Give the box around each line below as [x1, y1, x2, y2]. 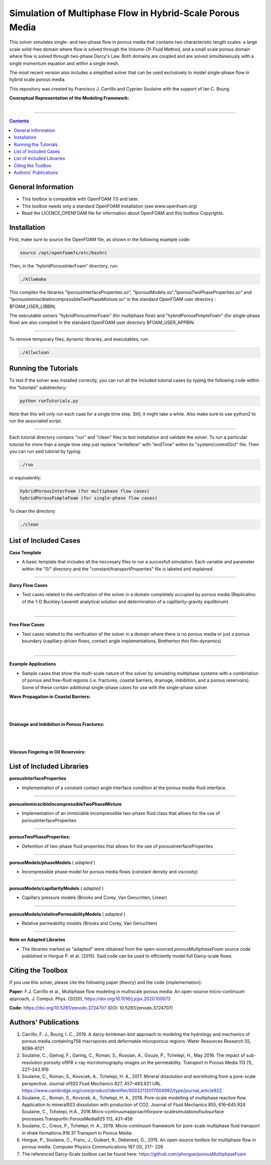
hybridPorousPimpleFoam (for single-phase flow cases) [20, 495, 158, 501]
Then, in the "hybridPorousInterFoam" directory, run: [9, 263, 118, 269]
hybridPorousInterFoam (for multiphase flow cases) [20, 488, 150, 494]
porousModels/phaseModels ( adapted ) [9, 859, 95, 865]
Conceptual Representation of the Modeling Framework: [9, 95, 129, 101]
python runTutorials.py [20, 398, 79, 403]
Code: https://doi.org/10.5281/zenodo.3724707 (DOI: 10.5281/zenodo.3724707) [9, 1005, 173, 1011]
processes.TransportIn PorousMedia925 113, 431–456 [22, 1116, 133, 1122]
